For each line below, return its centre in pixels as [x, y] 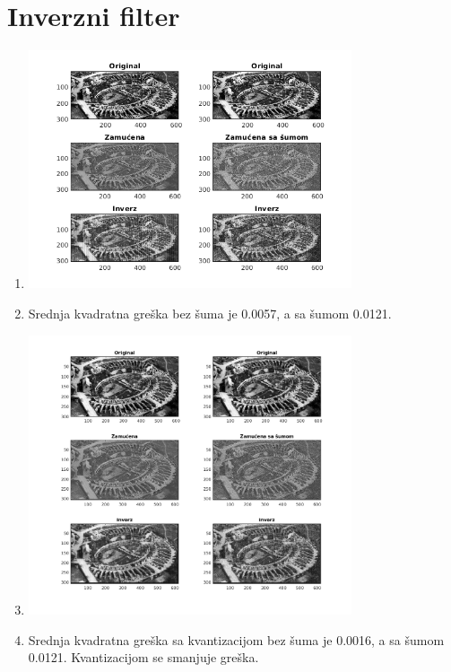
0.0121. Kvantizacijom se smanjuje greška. [143, 657]
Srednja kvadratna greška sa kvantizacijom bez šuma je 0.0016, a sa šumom [236, 639]
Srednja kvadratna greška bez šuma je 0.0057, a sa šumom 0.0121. [210, 314]
